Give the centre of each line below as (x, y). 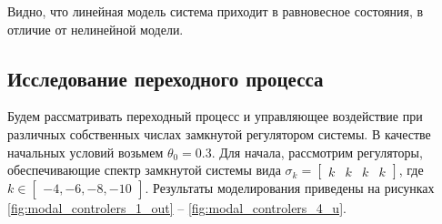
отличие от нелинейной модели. (95, 29)
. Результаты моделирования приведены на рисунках (290, 188)
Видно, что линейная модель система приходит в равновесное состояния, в (216, 11)
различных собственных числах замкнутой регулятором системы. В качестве (219, 133)
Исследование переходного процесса (166, 78)
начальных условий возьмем (85, 152)
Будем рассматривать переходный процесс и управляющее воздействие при (215, 116)
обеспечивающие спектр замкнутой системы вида (144, 170)
